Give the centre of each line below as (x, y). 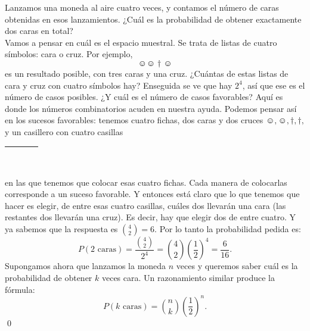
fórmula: (20, 289)
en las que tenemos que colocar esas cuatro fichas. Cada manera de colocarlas (146, 182)
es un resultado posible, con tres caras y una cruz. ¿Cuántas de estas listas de (147, 73)
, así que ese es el (274, 85)
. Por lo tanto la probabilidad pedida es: (228, 228)
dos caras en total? (39, 31)
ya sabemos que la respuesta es (61, 228)
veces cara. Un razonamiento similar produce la (188, 277)
